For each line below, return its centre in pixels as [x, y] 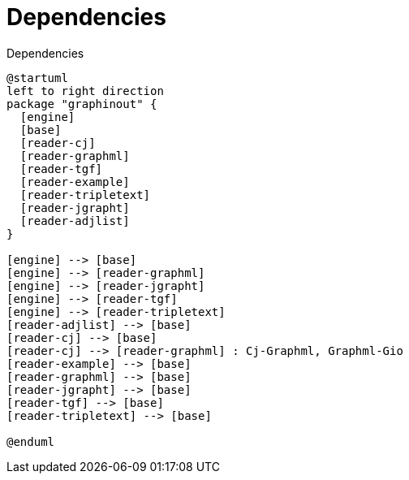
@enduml [31, 441]
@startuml [37, 78]
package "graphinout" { [82, 104]
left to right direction [85, 91]
